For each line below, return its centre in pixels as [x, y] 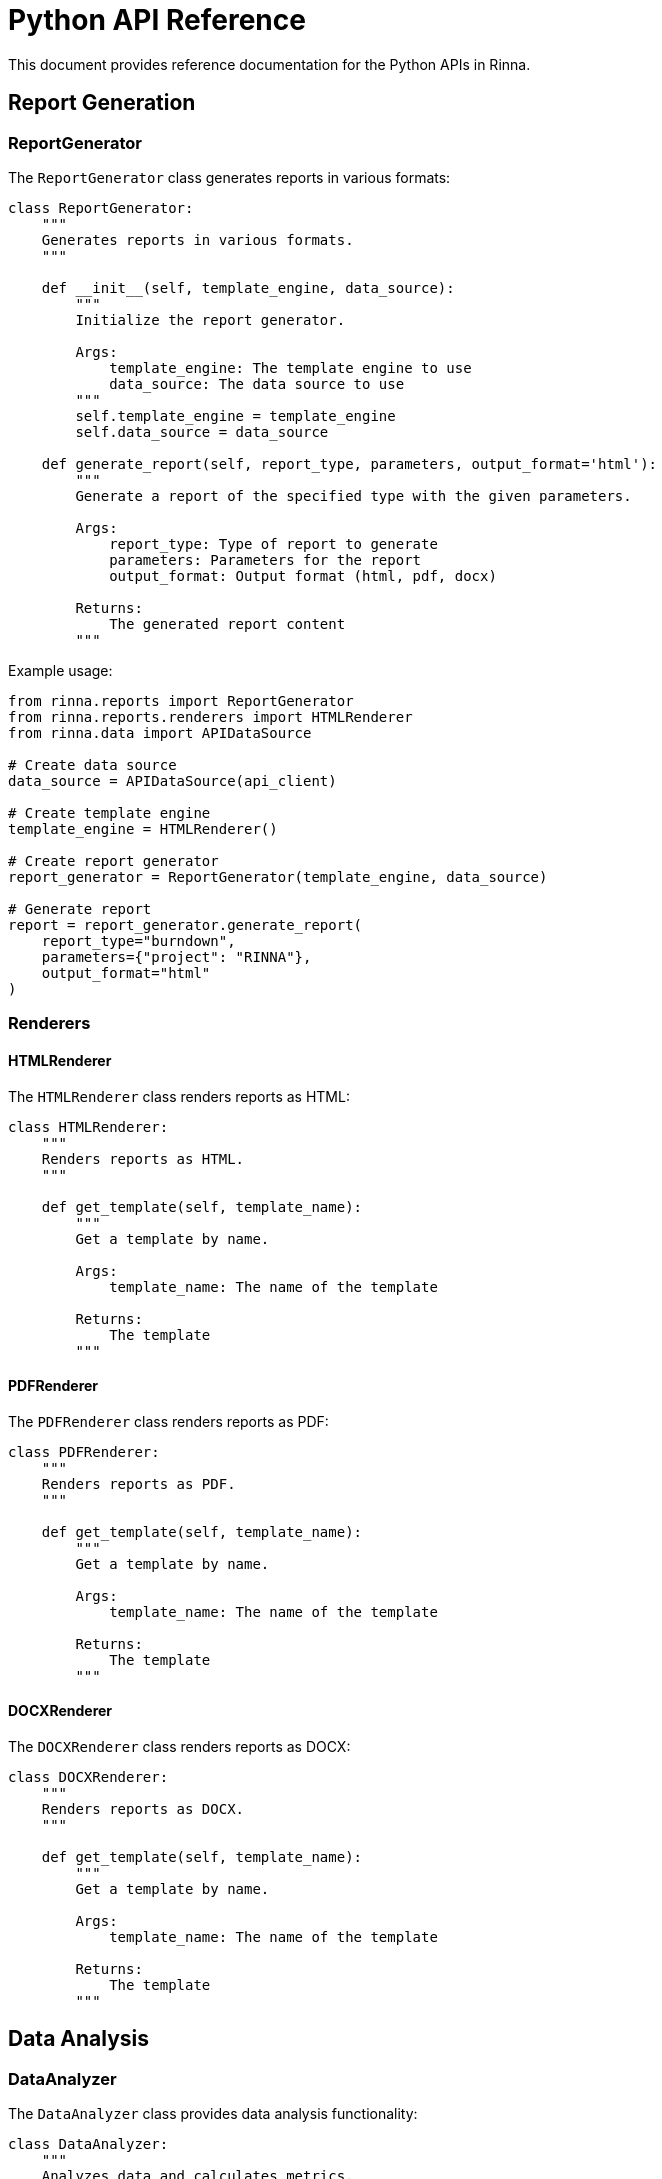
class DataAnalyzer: [88, 2144]
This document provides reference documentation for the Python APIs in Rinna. [269, 64]
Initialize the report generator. [210, 319]
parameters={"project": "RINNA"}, [176, 956]
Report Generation [102, 103]
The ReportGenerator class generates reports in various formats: [229, 177]
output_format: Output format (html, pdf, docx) [303, 575]
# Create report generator [113, 860]
